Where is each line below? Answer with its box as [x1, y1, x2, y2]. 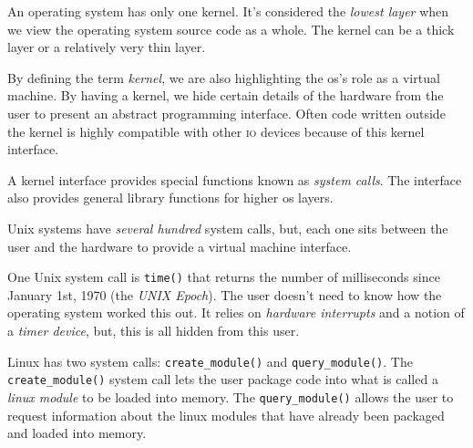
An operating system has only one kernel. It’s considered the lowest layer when [7, 2, 449, 20]
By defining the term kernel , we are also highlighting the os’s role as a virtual [7, 68, 440, 87]
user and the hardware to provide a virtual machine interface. [7, 236, 352, 255]
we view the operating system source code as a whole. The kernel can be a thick [7, 19, 455, 38]
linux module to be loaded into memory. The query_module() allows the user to [7, 387, 454, 406]
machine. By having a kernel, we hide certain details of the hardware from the [7, 86, 444, 105]
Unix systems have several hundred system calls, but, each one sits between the [7, 218, 448, 237]
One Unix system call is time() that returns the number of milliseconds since [7, 267, 440, 287]
